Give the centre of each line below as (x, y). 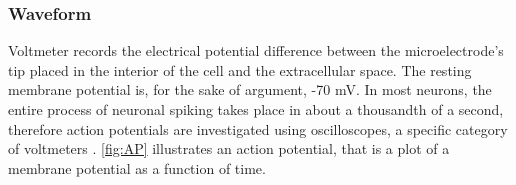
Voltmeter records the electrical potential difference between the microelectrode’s (256, 50)
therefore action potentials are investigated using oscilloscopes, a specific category (258, 128)
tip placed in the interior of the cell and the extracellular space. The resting (240, 69)
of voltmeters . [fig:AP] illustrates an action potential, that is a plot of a (229, 148)
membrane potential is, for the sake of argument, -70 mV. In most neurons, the (250, 89)
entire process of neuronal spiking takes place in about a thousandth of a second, (256, 109)
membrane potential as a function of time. (137, 167)
